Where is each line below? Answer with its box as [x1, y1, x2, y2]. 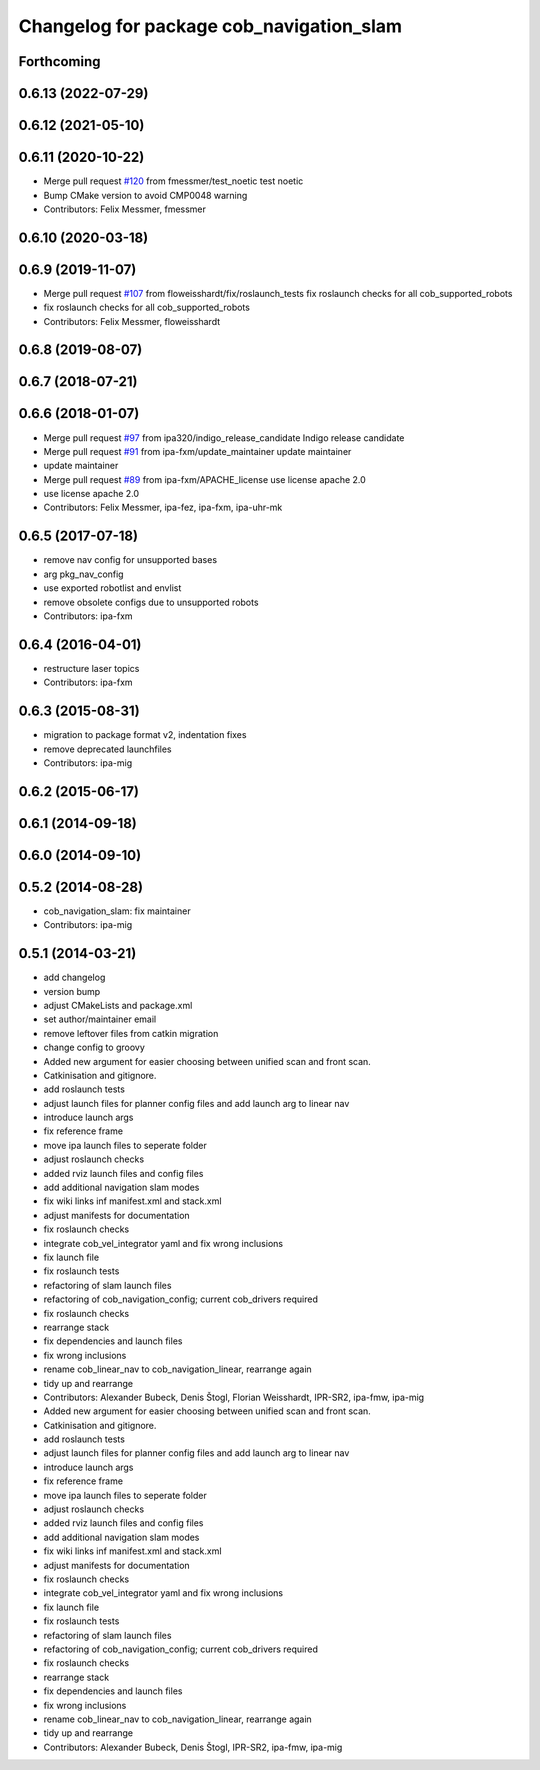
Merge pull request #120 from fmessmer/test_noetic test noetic [43, 175, 304, 187]
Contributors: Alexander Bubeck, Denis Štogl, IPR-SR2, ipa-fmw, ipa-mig [43, 1741, 343, 1753]
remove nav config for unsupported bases [43, 554, 218, 566]
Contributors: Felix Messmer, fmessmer [43, 203, 207, 215]
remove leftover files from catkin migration [43, 1027, 219, 1039]
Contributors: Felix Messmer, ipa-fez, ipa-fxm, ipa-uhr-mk [43, 501, 283, 514]
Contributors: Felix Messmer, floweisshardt [43, 315, 220, 327]
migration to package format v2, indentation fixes [43, 729, 247, 741]
